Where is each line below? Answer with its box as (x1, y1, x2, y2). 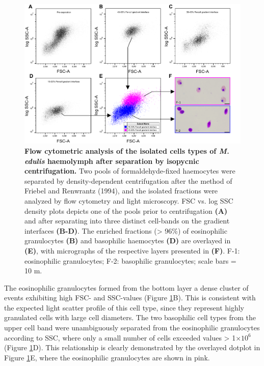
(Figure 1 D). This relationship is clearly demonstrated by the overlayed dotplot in (4, 342, 260, 353)
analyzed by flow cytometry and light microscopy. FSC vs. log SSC (24, 195, 233, 206)
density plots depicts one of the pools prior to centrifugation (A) (24, 205, 228, 216)
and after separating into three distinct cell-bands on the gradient (24, 215, 230, 226)
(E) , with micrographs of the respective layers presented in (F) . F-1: (24, 245, 240, 256)
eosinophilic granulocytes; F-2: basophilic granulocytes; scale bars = (24, 255, 236, 266)
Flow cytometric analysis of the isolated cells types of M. (24, 145, 229, 156)
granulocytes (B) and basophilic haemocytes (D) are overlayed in (24, 235, 231, 246)
